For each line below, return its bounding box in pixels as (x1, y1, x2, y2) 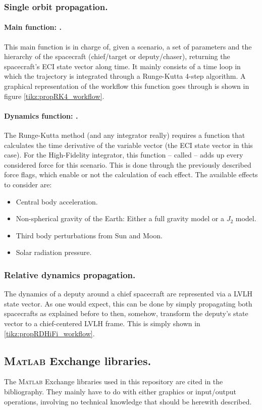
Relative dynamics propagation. (4, 268, 136, 281)
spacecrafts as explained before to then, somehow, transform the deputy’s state (4, 308, 248, 319)
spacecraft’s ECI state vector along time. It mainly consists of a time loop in (4, 61, 241, 71)
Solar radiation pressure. (16, 247, 92, 258)
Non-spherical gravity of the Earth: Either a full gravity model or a (16, 213, 224, 224)
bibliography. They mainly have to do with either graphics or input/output (4, 386, 236, 396)
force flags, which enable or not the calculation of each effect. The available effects (4, 169, 258, 180)
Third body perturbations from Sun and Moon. (16, 230, 163, 240)
